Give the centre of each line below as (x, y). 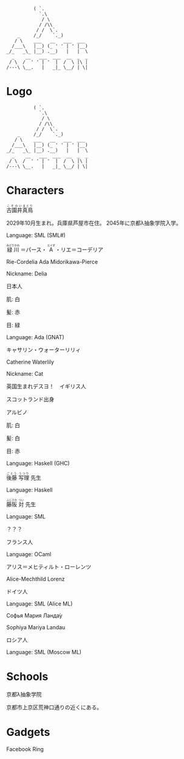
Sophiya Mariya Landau (36, 627)
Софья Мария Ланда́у (34, 615)
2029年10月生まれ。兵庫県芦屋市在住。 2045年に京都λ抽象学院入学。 (94, 223)
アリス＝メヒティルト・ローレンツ (49, 567)
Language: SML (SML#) (36, 235)
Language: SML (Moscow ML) (44, 652)
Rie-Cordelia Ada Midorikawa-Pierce (52, 261)
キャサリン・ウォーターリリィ (43, 350)
